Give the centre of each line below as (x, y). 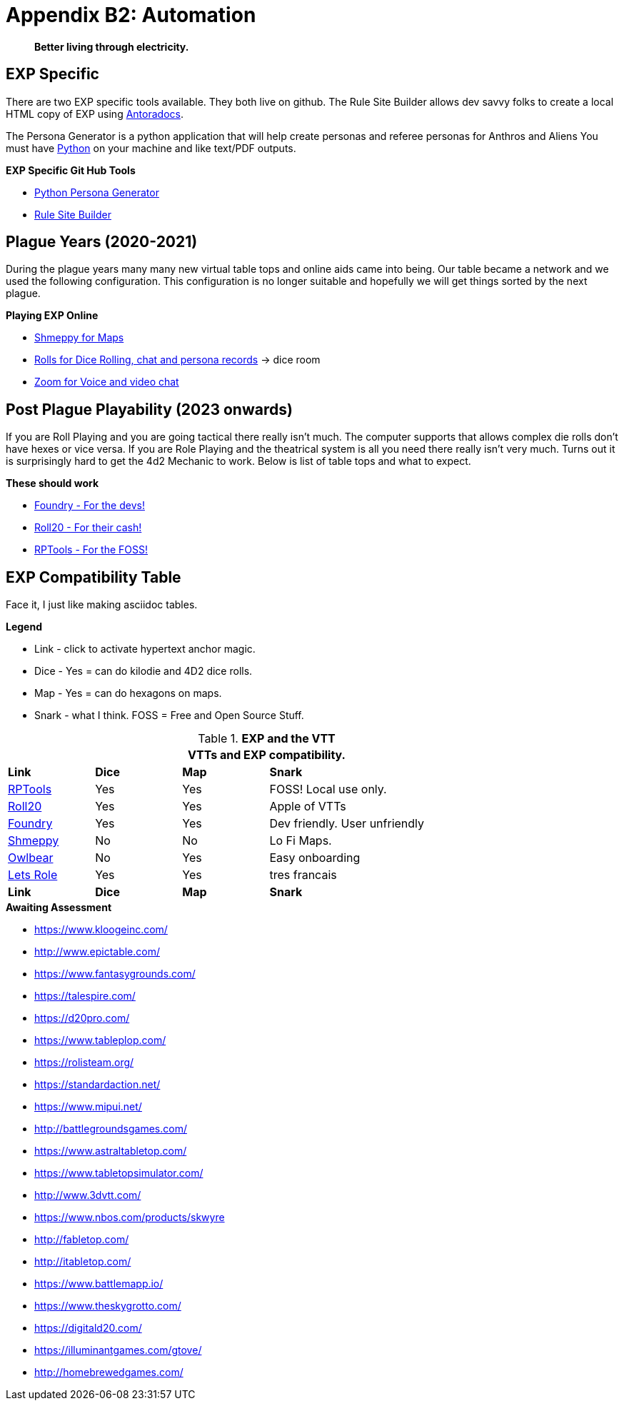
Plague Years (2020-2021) (102, 242)
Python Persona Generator (97, 192)
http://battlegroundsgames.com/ (111, 1129)
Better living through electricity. (112, 46)
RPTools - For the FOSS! (91, 550)
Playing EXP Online (52, 316)
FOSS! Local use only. (328, 789)
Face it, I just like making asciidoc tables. (102, 605)
